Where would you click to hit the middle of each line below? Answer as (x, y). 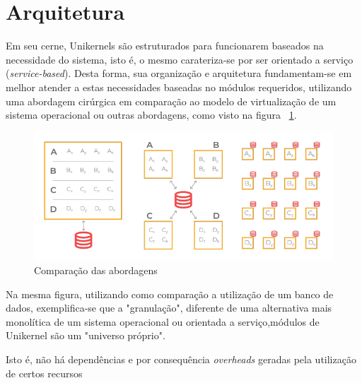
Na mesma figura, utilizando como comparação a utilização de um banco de (170, 294)
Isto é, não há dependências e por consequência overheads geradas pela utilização (181, 359)
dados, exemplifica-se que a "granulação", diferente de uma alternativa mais (169, 308)
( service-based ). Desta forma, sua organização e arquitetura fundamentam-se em (179, 73)
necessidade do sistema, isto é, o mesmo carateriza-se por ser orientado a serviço (180, 59)
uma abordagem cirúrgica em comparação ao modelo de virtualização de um (171, 101)
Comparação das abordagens (96, 270)
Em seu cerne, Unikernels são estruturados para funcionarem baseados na (165, 46)
